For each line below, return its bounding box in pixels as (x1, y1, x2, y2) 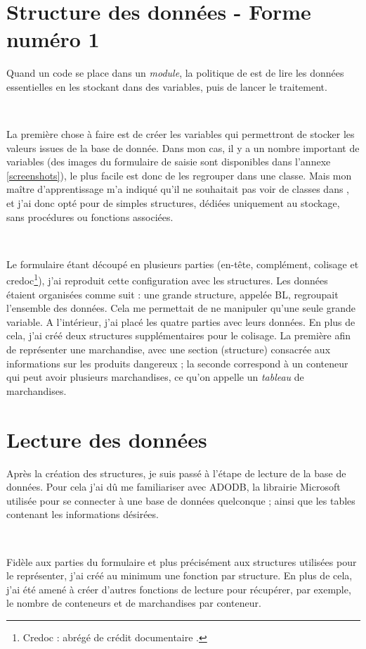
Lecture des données (6, 424, 207, 453)
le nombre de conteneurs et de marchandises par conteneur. (6, 596, 261, 610)
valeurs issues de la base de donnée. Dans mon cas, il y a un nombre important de (6, 140, 360, 155)
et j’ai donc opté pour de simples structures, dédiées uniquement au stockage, (6, 196, 340, 210)
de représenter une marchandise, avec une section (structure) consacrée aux (6, 342, 331, 357)
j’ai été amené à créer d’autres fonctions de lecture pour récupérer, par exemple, (6, 581, 351, 596)
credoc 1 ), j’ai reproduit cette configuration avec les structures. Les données (6, 271, 328, 288)
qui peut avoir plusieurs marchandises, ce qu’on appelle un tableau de (6, 370, 304, 384)
